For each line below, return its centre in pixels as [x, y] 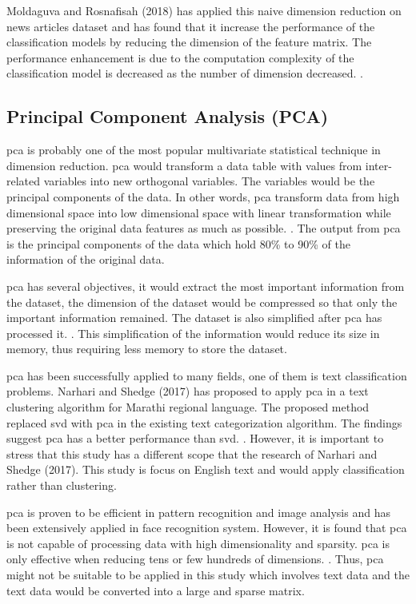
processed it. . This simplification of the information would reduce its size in [193, 333]
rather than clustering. [62, 485]
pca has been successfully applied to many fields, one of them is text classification [207, 375]
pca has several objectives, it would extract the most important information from [206, 286]
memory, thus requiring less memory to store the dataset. [147, 349]
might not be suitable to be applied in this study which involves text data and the [208, 575]
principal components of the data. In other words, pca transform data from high [203, 196]
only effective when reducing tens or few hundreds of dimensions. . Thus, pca [195, 559]
